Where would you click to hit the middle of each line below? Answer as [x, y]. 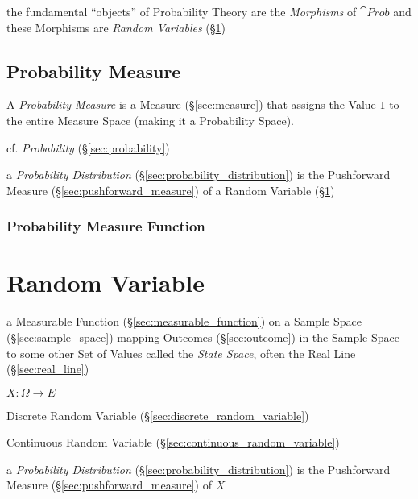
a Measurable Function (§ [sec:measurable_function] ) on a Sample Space [184, 321]
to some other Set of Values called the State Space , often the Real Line [181, 353]
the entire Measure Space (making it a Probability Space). [151, 120]
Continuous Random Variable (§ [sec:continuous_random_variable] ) [173, 442]
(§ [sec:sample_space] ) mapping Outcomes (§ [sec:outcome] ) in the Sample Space [203, 337]
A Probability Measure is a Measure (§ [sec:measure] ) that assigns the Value [191, 104]
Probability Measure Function [106, 226]
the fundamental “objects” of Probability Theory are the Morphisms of [182, 11]
